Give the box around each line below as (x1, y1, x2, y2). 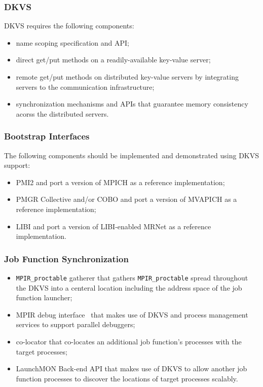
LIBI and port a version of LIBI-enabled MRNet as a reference (16, 221, 211, 231)
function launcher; (16, 292, 72, 303)
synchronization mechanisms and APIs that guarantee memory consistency (16, 98, 248, 109)
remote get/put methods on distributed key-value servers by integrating (16, 72, 239, 82)
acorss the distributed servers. (16, 108, 109, 119)
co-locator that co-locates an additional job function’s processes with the (16, 336, 242, 346)
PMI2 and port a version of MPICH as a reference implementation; (16, 177, 225, 187)
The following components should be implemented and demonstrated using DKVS (4, 150, 259, 160)
